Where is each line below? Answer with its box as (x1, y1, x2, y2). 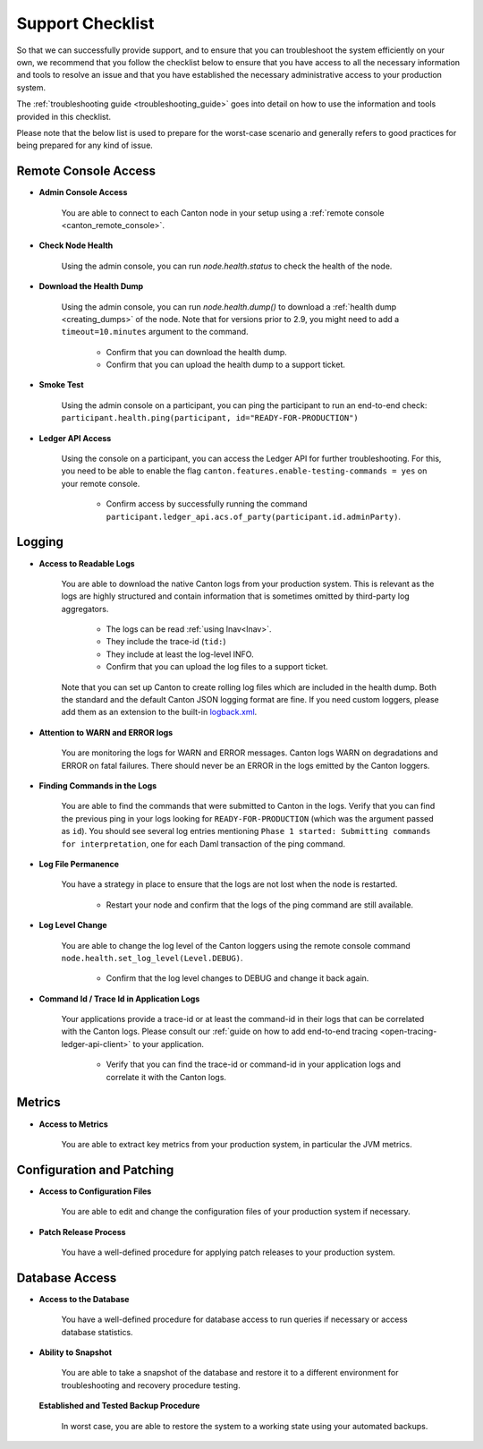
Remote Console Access (16, 164, 157, 179)
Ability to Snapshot (38, 1347, 112, 1358)
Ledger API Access (38, 432, 112, 443)
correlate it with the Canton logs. (106, 1071, 227, 1082)
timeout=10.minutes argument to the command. (61, 327, 250, 337)
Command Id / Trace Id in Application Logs (38, 993, 200, 1004)
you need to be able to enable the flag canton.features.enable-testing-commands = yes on (61, 465, 428, 476)
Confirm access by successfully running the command (106, 499, 308, 509)
